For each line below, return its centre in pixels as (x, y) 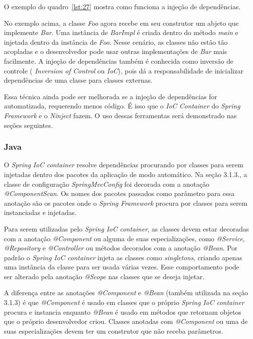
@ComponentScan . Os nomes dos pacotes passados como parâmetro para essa (119, 193)
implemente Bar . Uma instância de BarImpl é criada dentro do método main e (121, 32)
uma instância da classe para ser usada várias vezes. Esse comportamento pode (122, 267)
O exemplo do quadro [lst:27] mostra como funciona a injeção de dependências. (122, 6)
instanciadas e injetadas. (40, 212)
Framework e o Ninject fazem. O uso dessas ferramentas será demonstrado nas (120, 115)
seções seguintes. (28, 125)
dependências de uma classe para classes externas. (78, 80)
